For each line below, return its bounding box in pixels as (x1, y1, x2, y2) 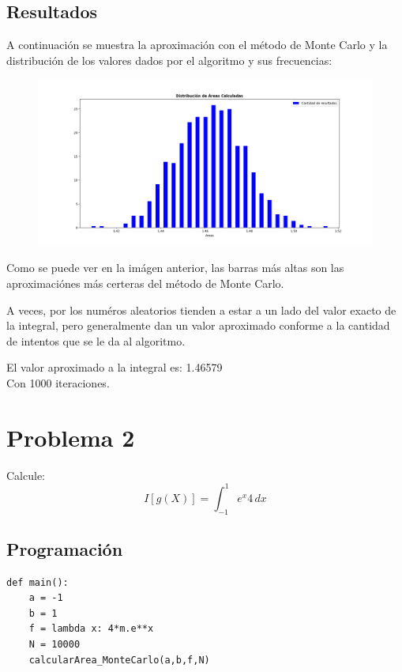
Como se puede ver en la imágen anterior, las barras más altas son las (6, 259, 344, 276)
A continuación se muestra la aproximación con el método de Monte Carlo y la (6, 36, 388, 53)
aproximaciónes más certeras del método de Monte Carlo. (6, 274, 284, 291)
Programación (6, 536, 123, 561)
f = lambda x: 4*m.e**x (28, 623, 154, 635)
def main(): (6, 576, 69, 588)
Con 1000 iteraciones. (6, 374, 110, 391)
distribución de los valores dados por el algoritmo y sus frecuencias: (6, 51, 332, 68)
